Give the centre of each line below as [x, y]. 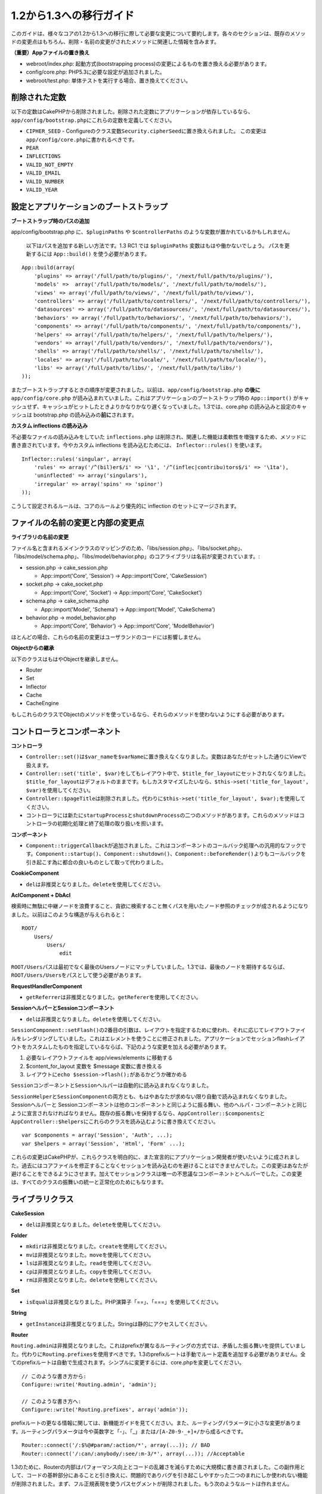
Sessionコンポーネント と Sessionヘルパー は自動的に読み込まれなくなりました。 [112, 1085]
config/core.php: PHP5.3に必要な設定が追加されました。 [95, 72]
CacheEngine [42, 703]
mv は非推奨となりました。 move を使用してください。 [90, 1254]
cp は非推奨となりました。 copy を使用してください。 [90, 1271]
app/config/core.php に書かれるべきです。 [82, 139]
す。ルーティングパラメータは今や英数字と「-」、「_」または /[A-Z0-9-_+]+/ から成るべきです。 [129, 1431]
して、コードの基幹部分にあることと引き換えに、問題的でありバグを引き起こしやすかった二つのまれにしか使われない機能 [160, 1475]
